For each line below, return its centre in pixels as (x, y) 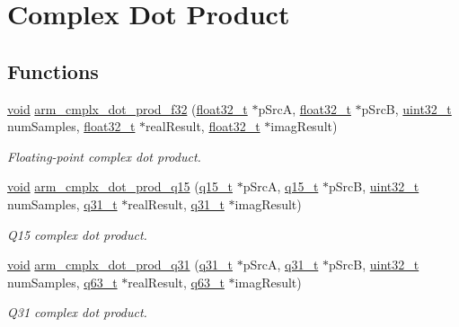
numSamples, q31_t (62, 203)
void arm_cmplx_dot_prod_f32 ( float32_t (128, 108)
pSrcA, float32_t (305, 108)
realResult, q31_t (176, 203)
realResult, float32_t (203, 126)
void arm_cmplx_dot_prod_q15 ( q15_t (120, 186)
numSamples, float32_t (71, 126)
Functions (53, 71)
